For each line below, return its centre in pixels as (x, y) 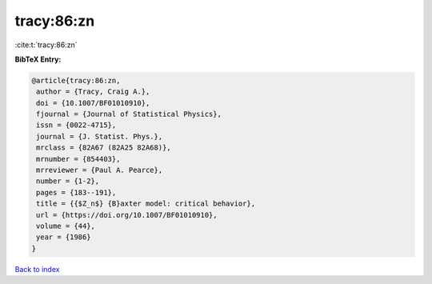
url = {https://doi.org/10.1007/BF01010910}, (127, 215)
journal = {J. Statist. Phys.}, (100, 136)
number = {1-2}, (68, 181)
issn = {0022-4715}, (76, 125)
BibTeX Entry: (38, 59)
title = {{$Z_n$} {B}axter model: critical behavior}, (146, 204)
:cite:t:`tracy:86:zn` (46, 45)
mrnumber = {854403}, (78, 159)
